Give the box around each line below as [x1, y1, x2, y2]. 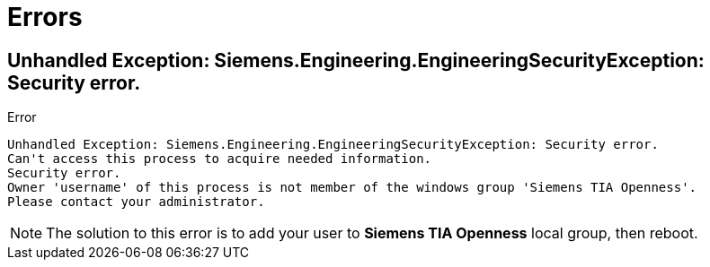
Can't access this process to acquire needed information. [7, 151, 432, 167]
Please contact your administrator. [7, 194, 265, 210]
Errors [7, 2, 83, 32]
